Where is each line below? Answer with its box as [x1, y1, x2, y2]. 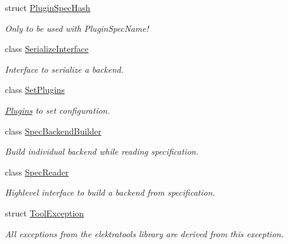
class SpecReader [5, 165, 69, 178]
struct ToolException [5, 206, 84, 219]
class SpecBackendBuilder [5, 124, 102, 137]
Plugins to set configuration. [5, 103, 110, 116]
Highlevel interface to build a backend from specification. [5, 186, 215, 199]
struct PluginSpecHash [5, 1, 90, 13]
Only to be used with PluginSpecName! [5, 21, 149, 34]
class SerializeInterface [5, 42, 89, 55]
